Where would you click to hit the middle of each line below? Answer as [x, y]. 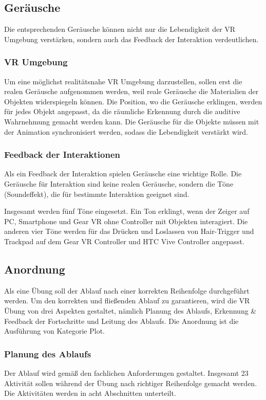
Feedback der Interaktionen [62, 154]
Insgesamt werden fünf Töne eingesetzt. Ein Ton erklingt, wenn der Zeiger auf [127, 211]
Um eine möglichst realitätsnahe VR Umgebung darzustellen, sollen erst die [123, 81]
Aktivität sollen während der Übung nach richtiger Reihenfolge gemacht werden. [131, 383]
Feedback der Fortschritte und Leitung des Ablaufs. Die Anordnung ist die [121, 321]
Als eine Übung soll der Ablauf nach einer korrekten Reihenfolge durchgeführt [127, 290]
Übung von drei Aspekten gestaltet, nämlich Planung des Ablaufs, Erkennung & [130, 310]
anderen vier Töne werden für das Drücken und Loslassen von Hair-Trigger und [129, 231]
